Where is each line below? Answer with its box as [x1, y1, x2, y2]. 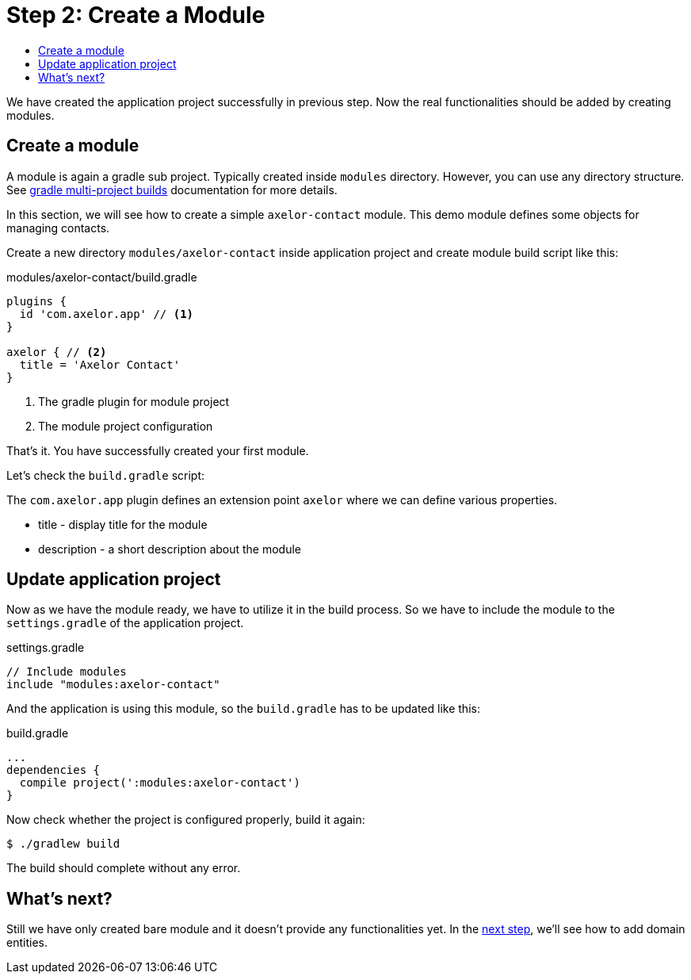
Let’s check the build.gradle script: [6, 468, 205, 482]
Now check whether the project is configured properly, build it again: [6, 813, 365, 827]
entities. [6, 936, 48, 950]
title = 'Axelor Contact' [19, 358, 181, 371]
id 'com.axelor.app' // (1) [19, 307, 194, 320]
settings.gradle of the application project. [6, 616, 244, 630]
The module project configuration [38, 419, 213, 433]
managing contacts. [6, 220, 110, 235]
